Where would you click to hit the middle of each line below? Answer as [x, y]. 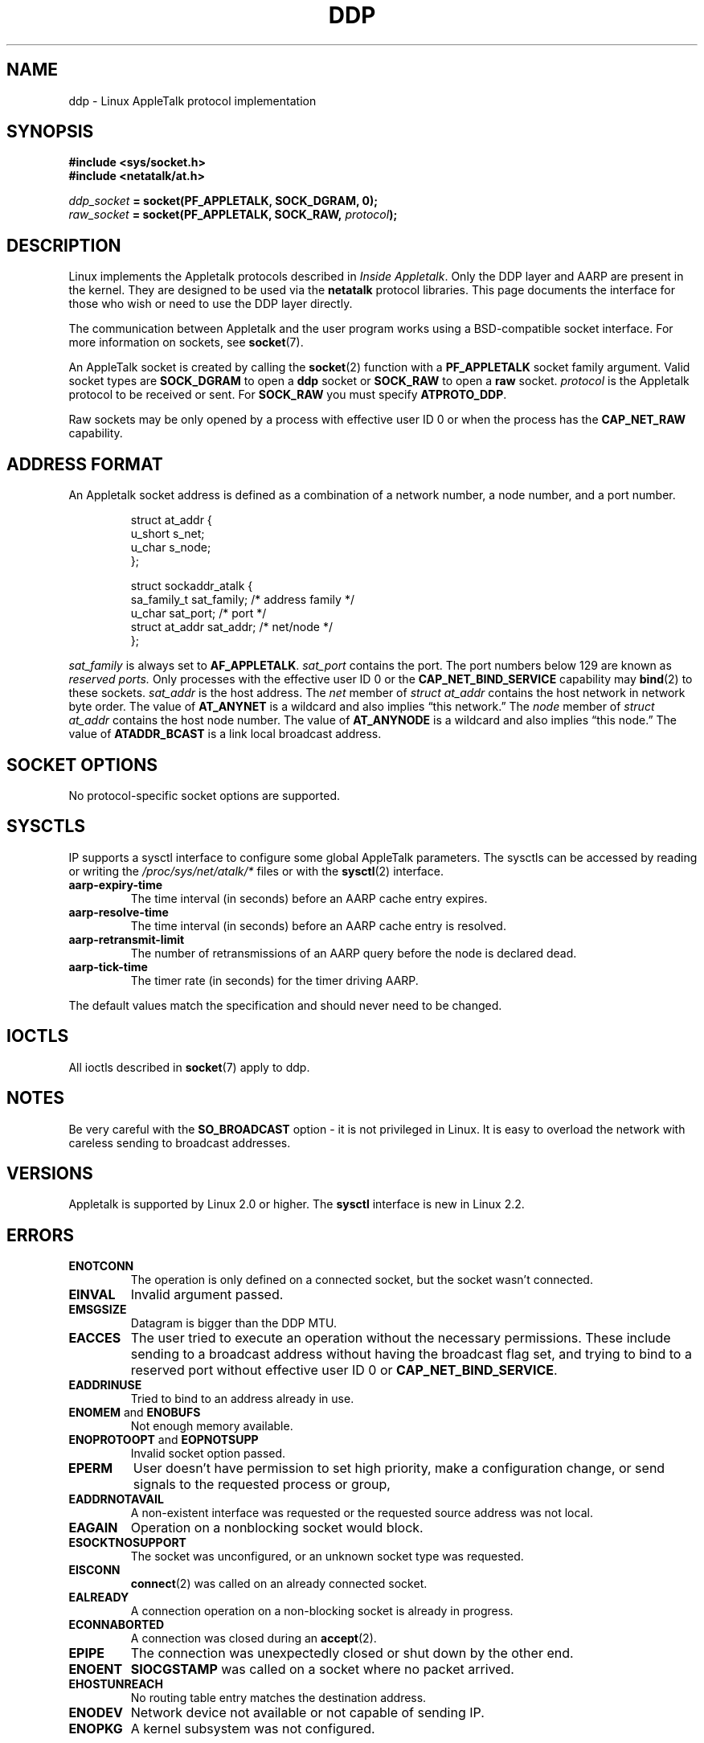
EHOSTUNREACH [116, 1684]
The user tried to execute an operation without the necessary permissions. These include [401, 1338]
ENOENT [96, 1669]
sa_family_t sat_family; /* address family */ [242, 600]
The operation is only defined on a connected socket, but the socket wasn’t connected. [362, 1280]
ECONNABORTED [117, 1625]
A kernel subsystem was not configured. [253, 1729]
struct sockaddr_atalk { [192, 586]
